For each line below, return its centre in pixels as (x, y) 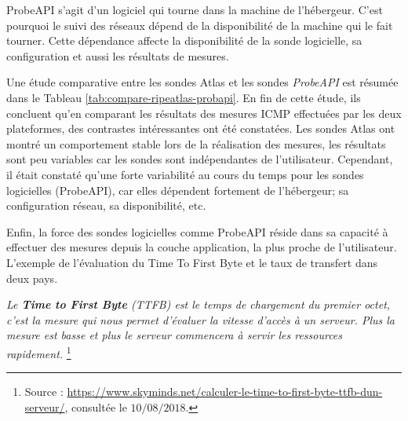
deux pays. (32, 278)
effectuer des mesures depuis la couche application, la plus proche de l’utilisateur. (202, 247)
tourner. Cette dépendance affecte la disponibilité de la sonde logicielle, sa (184, 40)
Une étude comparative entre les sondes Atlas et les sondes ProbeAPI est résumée (202, 82)
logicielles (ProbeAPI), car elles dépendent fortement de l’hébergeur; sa (178, 190)
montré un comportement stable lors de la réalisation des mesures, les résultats (196, 143)
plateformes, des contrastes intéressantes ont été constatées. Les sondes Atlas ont (201, 128)
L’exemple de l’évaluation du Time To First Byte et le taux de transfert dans (192, 262)
